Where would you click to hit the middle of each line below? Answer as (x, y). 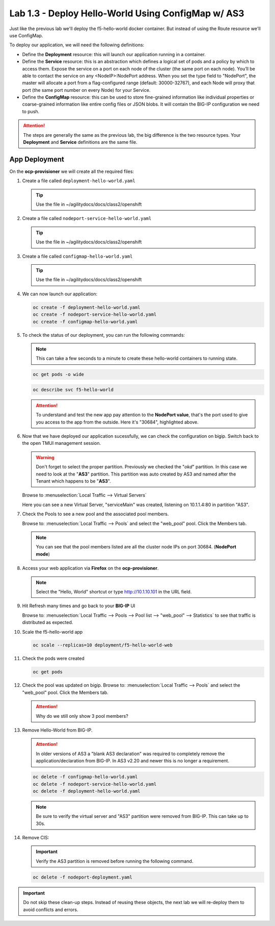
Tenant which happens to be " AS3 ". (74, 481)
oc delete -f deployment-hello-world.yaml (87, 791)
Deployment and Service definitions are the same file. (80, 142)
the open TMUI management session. (62, 443)
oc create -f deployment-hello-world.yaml (87, 307)
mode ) (43, 554)
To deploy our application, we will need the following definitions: (77, 45)
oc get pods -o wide (58, 374)
